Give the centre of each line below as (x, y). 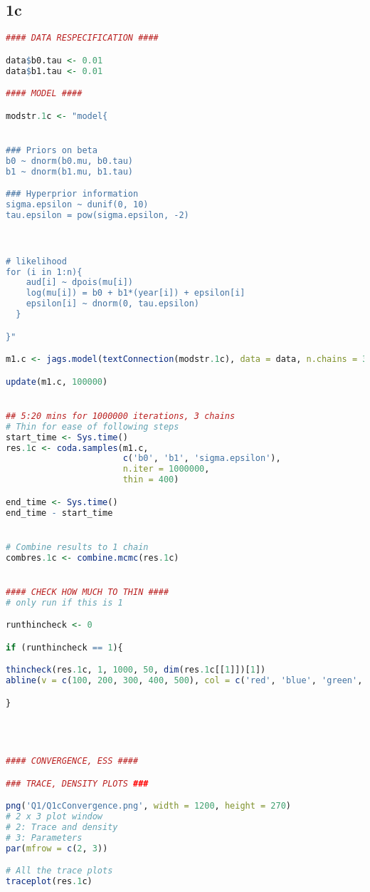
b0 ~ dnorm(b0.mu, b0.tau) (69, 161)
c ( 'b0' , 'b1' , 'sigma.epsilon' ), (202, 458)
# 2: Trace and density (62, 827)
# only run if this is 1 (64, 602)
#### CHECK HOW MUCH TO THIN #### (88, 592)
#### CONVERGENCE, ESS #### (72, 761)
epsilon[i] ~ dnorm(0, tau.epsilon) (113, 304)
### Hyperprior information (72, 194)
